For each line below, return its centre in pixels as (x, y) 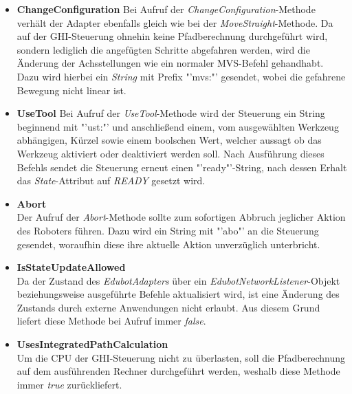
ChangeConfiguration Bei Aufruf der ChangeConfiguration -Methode (166, 9)
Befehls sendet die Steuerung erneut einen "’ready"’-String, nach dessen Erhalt (182, 167)
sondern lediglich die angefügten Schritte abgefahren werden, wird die (163, 49)
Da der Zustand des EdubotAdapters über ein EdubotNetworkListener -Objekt (178, 280)
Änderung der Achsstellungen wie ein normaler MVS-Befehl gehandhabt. (170, 63)
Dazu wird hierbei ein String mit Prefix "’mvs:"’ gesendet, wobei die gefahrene (181, 76)
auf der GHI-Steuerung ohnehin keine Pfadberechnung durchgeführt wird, (172, 36)
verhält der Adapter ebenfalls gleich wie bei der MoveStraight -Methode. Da (175, 22)
